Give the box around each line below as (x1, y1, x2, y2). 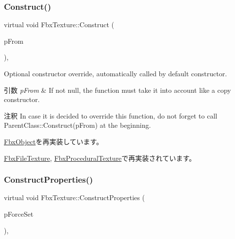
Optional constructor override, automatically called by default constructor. (4, 68, 227, 78)
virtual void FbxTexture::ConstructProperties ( (4, 192, 145, 203)
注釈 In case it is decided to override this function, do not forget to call (4, 110, 217, 120)
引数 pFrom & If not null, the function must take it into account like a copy (4, 85, 231, 95)
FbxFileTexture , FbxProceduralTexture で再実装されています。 (4, 153, 196, 163)
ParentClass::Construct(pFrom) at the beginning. (4, 120, 151, 130)
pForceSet (4, 208, 34, 219)
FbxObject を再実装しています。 (4, 136, 103, 146)
